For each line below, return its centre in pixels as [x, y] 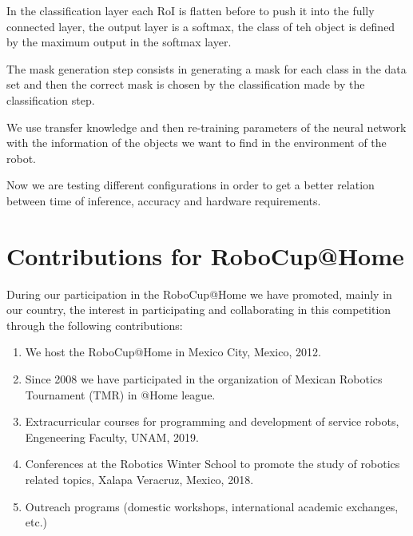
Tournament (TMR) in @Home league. [120, 394]
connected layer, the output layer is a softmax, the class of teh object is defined [201, 26]
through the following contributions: [95, 325]
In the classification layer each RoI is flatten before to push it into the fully [191, 10]
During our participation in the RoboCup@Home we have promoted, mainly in [199, 294]
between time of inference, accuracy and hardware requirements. [164, 200]
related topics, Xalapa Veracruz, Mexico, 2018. [139, 479]
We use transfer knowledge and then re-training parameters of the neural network [206, 127]
